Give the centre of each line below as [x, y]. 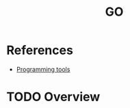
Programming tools [43, 69]
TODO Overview [53, 97]
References [40, 50]
